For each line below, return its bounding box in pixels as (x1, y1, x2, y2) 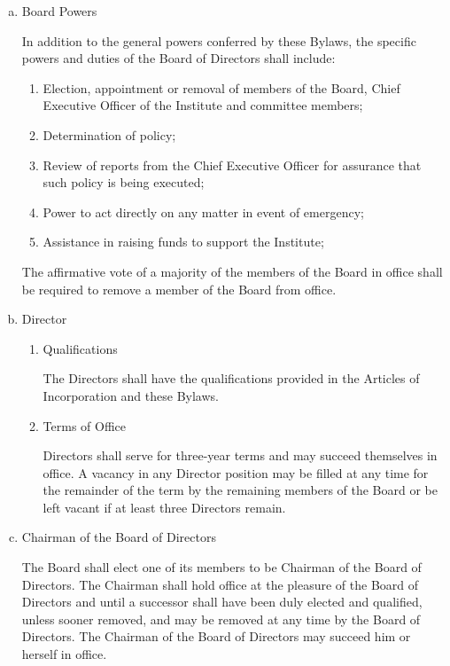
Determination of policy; (43, 125, 176, 144)
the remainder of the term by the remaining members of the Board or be (43, 481, 438, 499)
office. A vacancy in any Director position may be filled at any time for (43, 463, 429, 482)
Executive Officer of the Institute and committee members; (43, 96, 363, 114)
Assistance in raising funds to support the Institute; (43, 232, 324, 251)
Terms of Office (43, 416, 127, 435)
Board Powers (21, 2, 97, 20)
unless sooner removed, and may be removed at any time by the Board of (21, 609, 421, 628)
